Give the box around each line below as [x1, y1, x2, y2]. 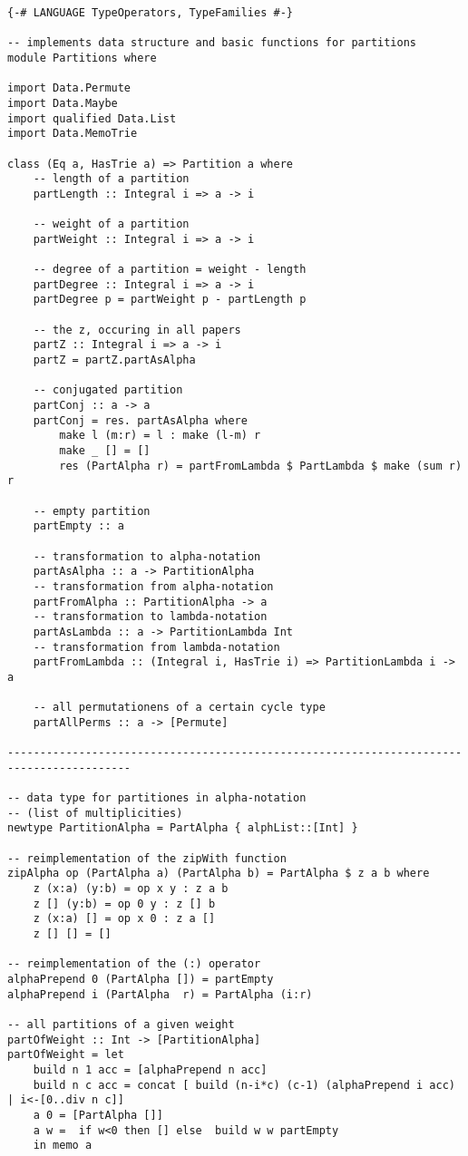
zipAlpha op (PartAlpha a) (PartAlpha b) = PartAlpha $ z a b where [7, 867, 430, 880]
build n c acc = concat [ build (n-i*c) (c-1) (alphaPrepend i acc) [33, 1078, 455, 1092]
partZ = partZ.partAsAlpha [33, 354, 196, 367]
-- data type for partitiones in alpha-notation [7, 792, 307, 805]
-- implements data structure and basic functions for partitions [7, 36, 417, 50]
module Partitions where [7, 51, 157, 64]
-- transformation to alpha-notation [33, 549, 261, 563]
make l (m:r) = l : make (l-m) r [59, 429, 261, 442]
